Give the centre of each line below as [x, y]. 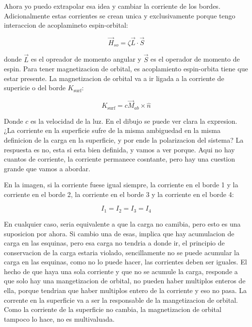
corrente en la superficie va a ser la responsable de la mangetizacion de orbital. [121, 300]
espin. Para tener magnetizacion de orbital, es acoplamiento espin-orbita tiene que [126, 69]
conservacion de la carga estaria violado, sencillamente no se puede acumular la [122, 252]
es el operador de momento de [195, 59]
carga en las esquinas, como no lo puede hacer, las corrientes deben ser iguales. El [126, 262]
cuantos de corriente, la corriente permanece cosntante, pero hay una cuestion [120, 159]
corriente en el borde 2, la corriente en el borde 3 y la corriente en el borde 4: [119, 194]
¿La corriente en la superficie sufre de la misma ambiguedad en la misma [112, 130]
